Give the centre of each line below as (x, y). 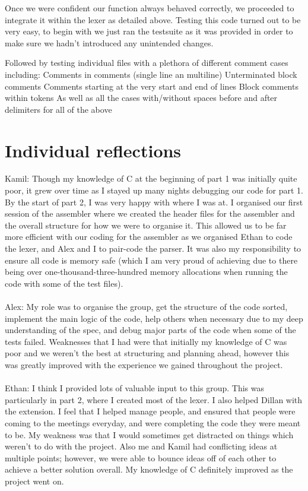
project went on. (34, 481)
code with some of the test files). (64, 283)
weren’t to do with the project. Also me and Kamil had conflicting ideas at (141, 446)
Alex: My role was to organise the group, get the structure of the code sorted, (146, 306)
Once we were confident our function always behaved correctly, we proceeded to (150, 8)
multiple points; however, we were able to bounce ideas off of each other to (141, 457)
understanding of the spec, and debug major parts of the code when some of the (150, 330)
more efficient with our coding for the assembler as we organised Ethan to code (149, 237)
